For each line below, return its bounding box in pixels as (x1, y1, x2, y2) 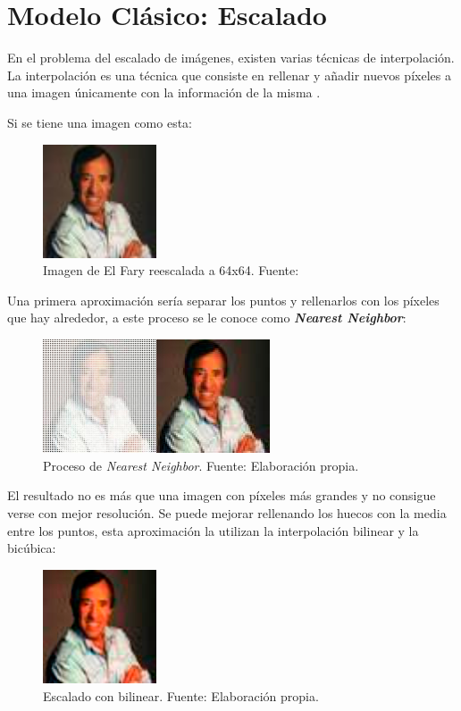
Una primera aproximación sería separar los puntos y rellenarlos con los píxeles (7, 290, 440, 309)
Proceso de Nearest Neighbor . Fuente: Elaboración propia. (43, 456, 359, 474)
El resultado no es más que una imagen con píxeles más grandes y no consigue (7, 486, 436, 505)
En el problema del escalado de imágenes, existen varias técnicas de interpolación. (7, 48, 455, 67)
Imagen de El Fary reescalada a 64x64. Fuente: (43, 261, 299, 280)
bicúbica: (7, 539, 56, 557)
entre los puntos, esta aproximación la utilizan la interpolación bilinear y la (7, 521, 419, 540)
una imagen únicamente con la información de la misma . (7, 83, 321, 102)
